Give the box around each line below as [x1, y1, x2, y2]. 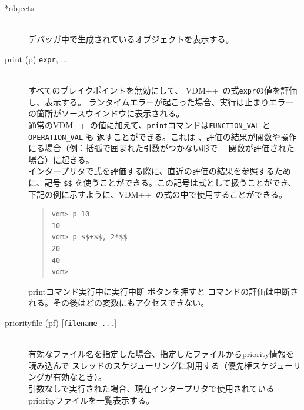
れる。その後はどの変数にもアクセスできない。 [28, 296, 209, 309]
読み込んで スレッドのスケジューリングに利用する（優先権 [28, 359, 252, 371]
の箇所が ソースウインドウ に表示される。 [28, 107, 185, 119]
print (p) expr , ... [5, 52, 68, 65]
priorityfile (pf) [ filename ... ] [5, 316, 117, 328]
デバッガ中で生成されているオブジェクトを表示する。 [28, 33, 234, 45]
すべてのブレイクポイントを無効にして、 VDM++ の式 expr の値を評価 [28, 84, 298, 96]
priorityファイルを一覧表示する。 [28, 394, 154, 406]
